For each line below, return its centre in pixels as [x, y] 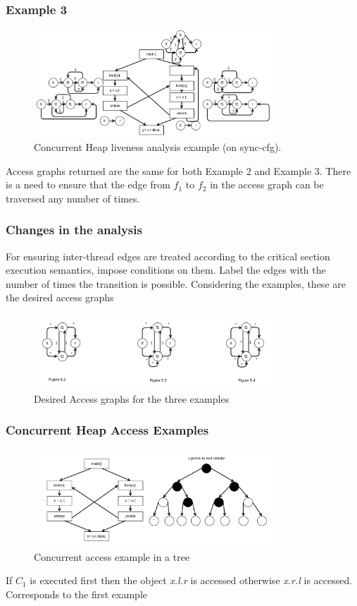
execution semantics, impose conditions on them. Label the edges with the [166, 270]
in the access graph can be [267, 184]
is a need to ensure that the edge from [88, 184]
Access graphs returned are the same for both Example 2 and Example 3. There [178, 170]
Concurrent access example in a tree [112, 556]
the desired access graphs [60, 297]
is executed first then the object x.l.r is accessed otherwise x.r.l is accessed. [191, 580]
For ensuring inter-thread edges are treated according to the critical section [168, 256]
